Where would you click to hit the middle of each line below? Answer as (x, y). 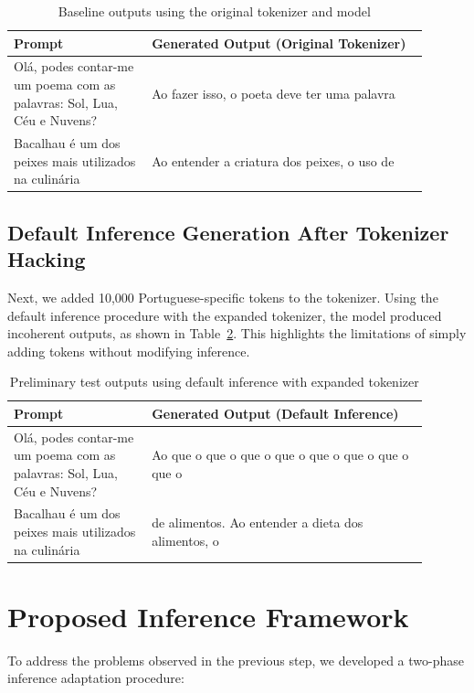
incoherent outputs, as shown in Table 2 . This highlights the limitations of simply (237, 333)
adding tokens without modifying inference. (129, 351)
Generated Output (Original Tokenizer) (279, 43)
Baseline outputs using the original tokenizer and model (214, 11)
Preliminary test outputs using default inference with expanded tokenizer (214, 382)
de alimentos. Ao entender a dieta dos (258, 522)
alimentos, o (185, 540)
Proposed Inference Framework (208, 616)
